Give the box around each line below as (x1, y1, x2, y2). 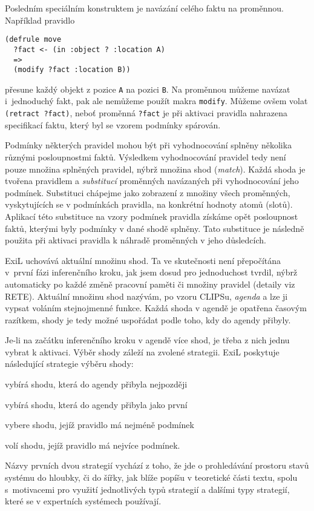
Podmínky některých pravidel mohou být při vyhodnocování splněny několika (5, 139, 292, 151)
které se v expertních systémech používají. (5, 495, 162, 507)
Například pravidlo (5, 13, 75, 26)
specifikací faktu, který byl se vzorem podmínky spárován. (5, 118, 221, 131)
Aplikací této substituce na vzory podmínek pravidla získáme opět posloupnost (5, 209, 298, 222)
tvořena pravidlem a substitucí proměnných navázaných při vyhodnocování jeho (5, 174, 299, 187)
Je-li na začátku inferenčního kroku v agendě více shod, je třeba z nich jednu (5, 334, 290, 346)
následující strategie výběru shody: (5, 357, 134, 370)
